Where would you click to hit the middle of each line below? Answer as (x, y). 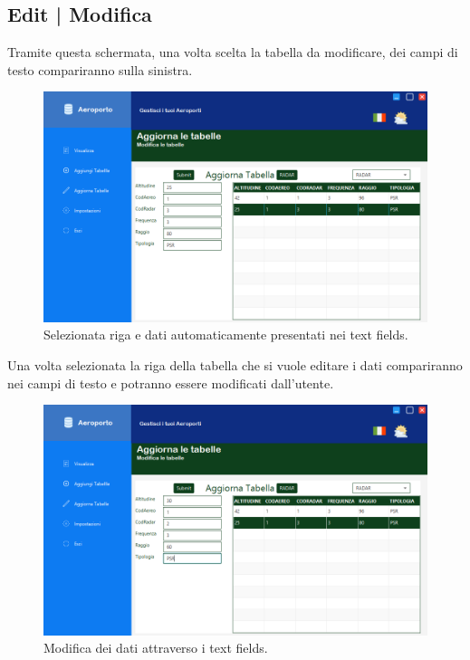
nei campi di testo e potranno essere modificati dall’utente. (171, 383)
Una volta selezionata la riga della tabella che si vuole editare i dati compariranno (235, 364)
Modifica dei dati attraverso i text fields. (156, 648)
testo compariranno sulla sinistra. (100, 69)
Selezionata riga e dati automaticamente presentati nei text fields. (226, 335)
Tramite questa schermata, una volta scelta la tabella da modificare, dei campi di (233, 52)
